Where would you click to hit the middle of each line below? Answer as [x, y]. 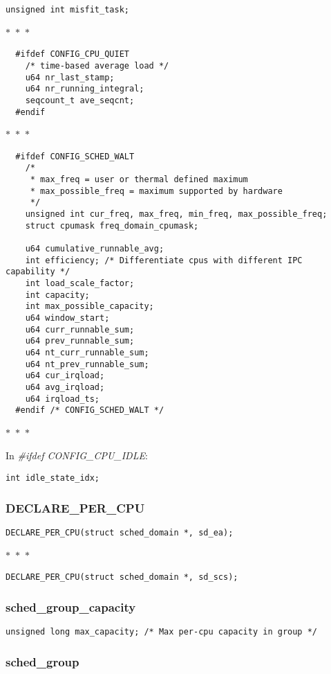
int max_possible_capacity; [89, 307]
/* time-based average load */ [97, 65]
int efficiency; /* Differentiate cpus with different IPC [164, 260]
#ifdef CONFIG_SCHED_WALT [75, 156]
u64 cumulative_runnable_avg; [95, 249]
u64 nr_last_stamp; [70, 77]
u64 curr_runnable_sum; [80, 329]
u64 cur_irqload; [65, 376]
